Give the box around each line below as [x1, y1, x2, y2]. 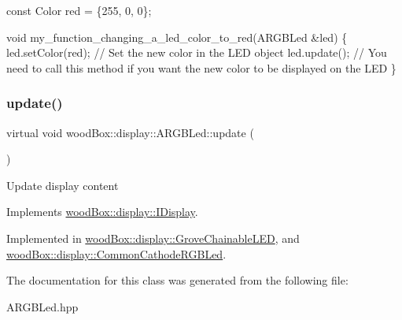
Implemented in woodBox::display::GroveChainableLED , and [6, 229, 300, 246]
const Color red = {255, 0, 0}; [6, 2, 152, 18]
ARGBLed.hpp [6, 298, 79, 314]
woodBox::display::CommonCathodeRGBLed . [6, 245, 227, 262]
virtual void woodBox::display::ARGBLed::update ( [6, 124, 254, 140]
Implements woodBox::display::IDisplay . [6, 203, 198, 220]
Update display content [6, 177, 119, 193]
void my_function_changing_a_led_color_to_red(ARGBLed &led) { [6, 28, 348, 45]
